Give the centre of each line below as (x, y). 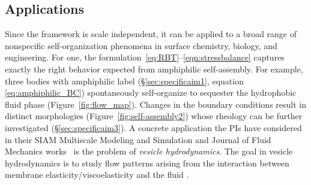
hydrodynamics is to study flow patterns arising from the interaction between (147, 163)
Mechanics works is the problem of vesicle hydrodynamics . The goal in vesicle (149, 151)
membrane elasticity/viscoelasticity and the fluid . (97, 175)
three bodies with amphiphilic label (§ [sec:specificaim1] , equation (124, 81)
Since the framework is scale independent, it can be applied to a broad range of (151, 34)
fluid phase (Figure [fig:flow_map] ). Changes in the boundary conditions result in (155, 104)
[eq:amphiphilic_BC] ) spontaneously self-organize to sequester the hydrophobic (151, 92)
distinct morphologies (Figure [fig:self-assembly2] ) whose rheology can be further (154, 116)
